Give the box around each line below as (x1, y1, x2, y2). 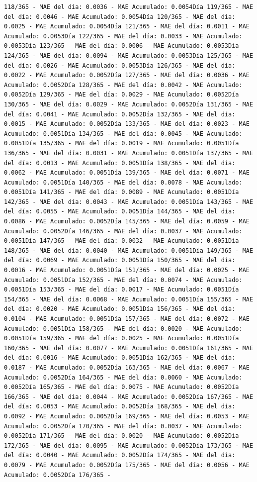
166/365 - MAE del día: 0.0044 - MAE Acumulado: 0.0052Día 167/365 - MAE (4, 393, 254, 400)
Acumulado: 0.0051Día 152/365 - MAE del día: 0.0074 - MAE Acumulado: (4, 276, 243, 284)
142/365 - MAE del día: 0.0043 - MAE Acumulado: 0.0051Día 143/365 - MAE (4, 198, 254, 205)
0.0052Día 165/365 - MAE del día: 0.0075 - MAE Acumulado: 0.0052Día (4, 384, 239, 391)
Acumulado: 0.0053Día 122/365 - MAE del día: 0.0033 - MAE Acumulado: (4, 32, 243, 40)
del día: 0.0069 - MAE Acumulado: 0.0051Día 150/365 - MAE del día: (4, 257, 236, 264)
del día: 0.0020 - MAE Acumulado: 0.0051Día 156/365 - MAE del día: (4, 305, 236, 313)
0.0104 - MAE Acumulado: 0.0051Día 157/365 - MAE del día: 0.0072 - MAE (4, 315, 250, 322)
